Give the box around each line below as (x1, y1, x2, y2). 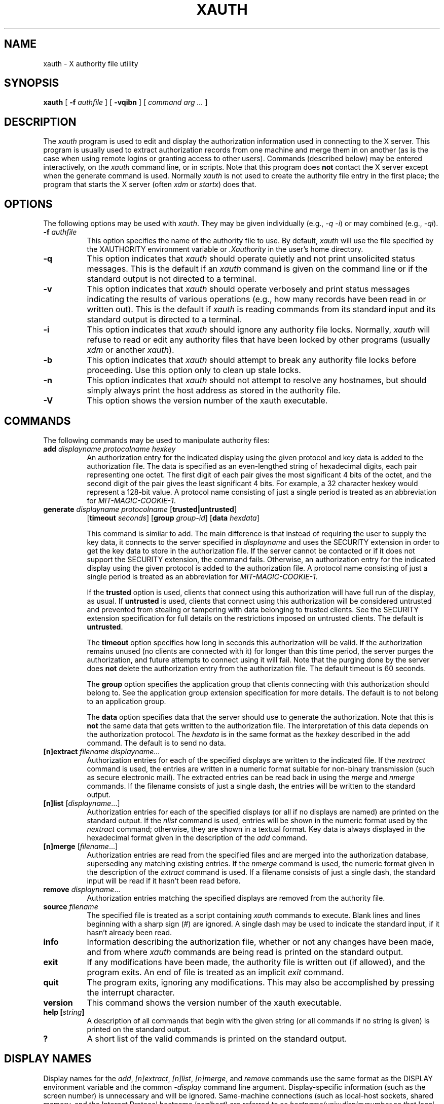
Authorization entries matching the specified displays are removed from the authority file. (87, 893, 385, 902)
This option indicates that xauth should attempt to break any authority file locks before (87, 355, 417, 365)
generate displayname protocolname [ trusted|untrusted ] (43, 504, 237, 513)
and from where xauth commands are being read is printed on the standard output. (87, 946, 403, 957)
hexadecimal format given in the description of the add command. (87, 833, 308, 842)
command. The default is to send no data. (87, 738, 226, 747)
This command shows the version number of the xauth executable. (87, 997, 342, 1008)
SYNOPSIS (4, 77, 59, 90)
